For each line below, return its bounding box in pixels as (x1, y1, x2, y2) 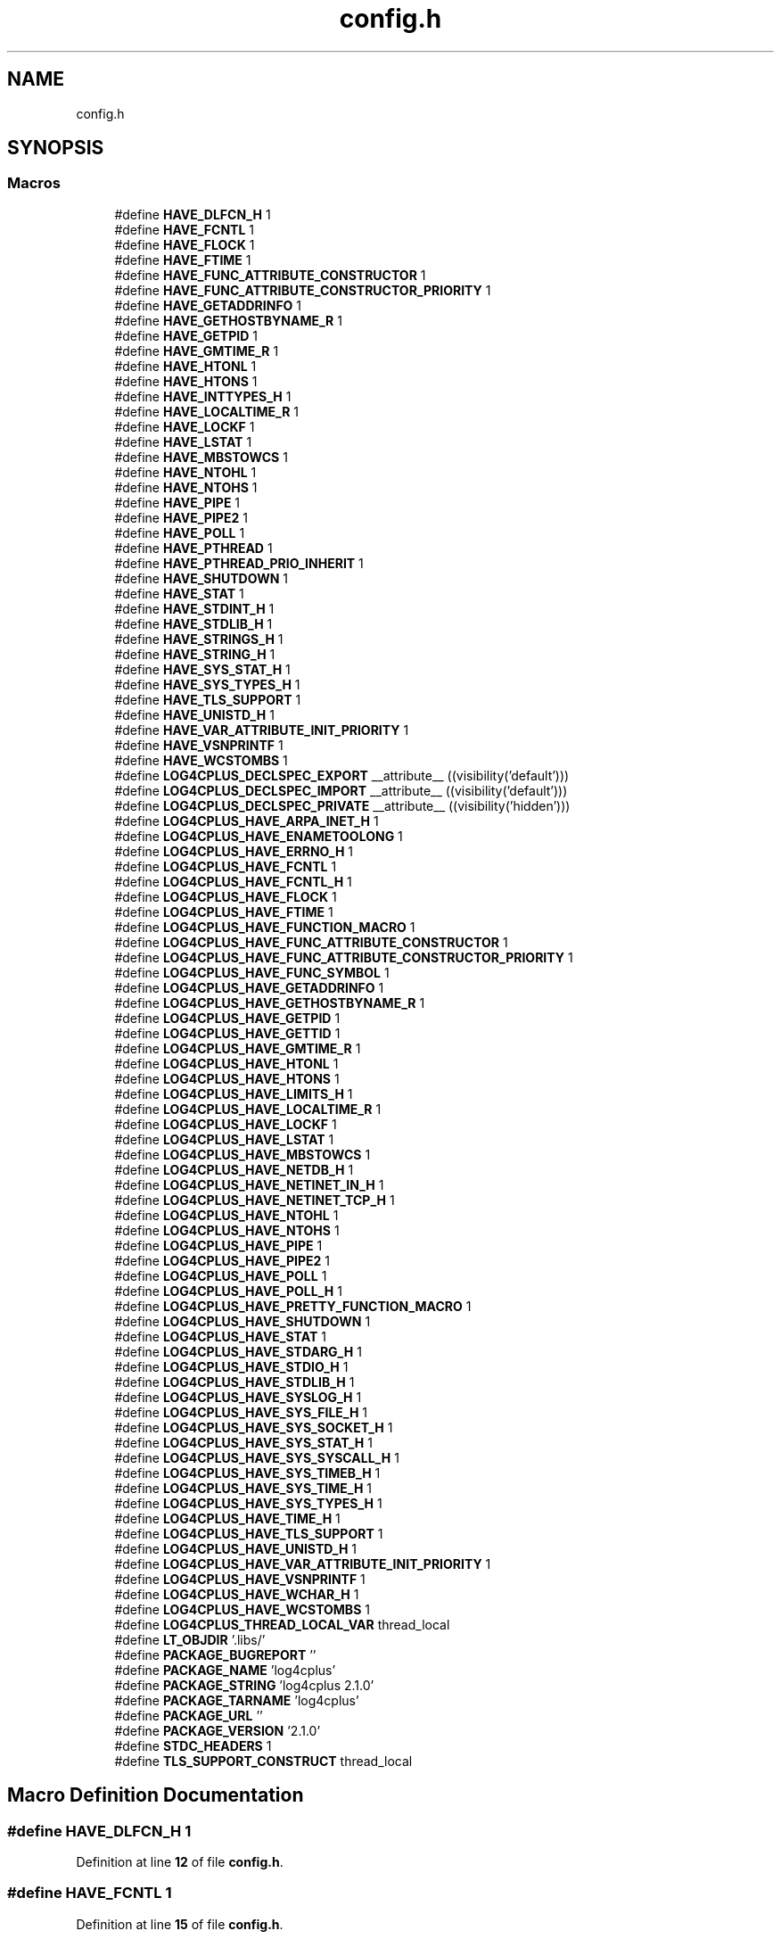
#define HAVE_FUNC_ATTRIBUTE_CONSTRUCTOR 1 (114, 267, 426, 283)
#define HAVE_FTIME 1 (114, 252, 251, 268)
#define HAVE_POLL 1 (114, 524, 245, 540)
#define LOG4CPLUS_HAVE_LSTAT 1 (114, 1131, 334, 1147)
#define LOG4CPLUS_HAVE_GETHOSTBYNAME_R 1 (114, 994, 425, 1011)
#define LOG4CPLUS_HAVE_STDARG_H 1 (114, 1343, 362, 1359)
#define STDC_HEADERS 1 (114, 1737, 272, 1753)
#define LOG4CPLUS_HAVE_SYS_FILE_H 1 (114, 1404, 368, 1420)
